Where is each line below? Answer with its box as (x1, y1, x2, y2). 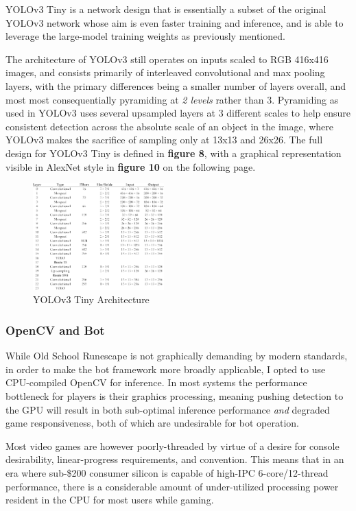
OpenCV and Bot (5, 322, 105, 338)
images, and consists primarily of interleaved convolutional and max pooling (5, 65, 325, 80)
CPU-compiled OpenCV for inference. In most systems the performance (5, 375, 307, 390)
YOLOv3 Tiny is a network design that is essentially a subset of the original (5, 2, 327, 16)
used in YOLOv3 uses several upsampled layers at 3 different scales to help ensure (5, 106, 351, 120)
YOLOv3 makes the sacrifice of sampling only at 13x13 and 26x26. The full (5, 132, 323, 147)
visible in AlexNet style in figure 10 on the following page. (5, 159, 256, 174)
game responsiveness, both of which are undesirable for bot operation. (5, 416, 299, 430)
